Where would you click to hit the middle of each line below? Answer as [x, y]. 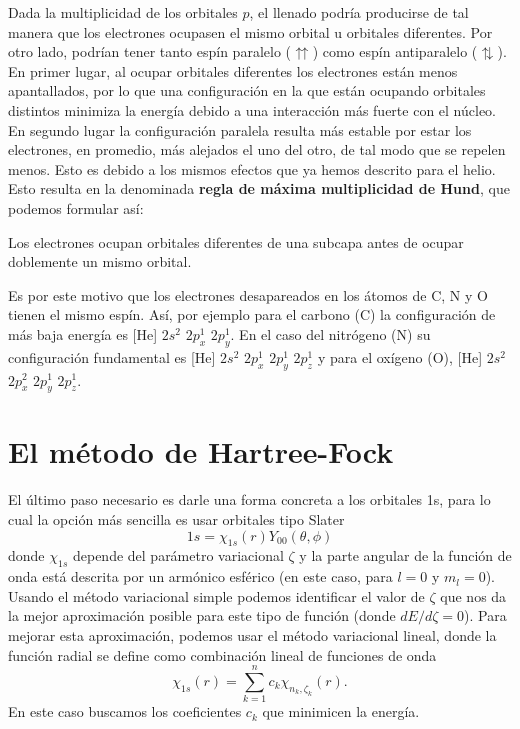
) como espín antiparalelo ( [395, 51]
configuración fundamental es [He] [112, 356]
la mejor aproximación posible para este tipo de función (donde [202, 615]
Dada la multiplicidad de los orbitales [123, 12]
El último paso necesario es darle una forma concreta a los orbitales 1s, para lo [249, 499]
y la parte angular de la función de [405, 555]
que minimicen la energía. [341, 711]
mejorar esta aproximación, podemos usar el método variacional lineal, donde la [252, 634]
